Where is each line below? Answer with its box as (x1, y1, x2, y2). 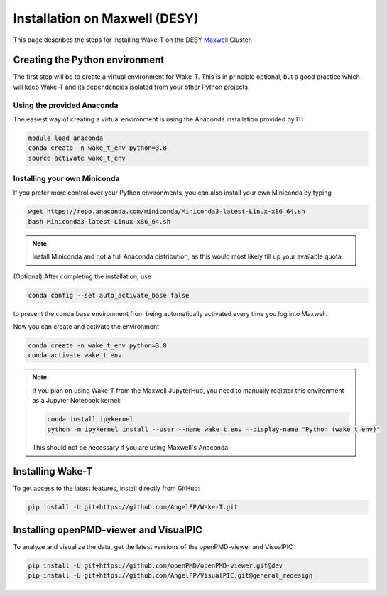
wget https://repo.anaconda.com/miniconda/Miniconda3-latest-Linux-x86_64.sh (28, 207, 305, 216)
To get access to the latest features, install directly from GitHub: (13, 484, 200, 493)
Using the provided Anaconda (13, 100, 119, 110)
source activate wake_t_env (28, 153, 126, 162)
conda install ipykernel (47, 416, 134, 423)
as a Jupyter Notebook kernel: (32, 396, 121, 405)
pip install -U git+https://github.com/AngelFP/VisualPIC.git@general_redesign (28, 572, 313, 580)
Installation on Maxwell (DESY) (13, 11, 199, 26)
